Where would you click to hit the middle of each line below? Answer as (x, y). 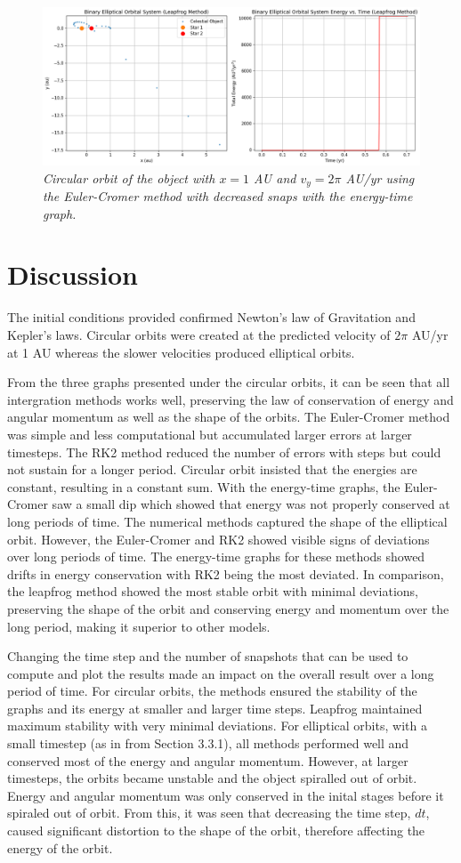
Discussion (73, 274)
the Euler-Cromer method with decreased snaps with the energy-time (228, 196)
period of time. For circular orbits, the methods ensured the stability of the (212, 691)
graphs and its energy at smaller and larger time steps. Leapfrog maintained (215, 708)
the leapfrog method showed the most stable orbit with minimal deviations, (213, 591)
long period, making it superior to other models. (139, 626)
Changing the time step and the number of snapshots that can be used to (208, 656)
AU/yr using (380, 177)
